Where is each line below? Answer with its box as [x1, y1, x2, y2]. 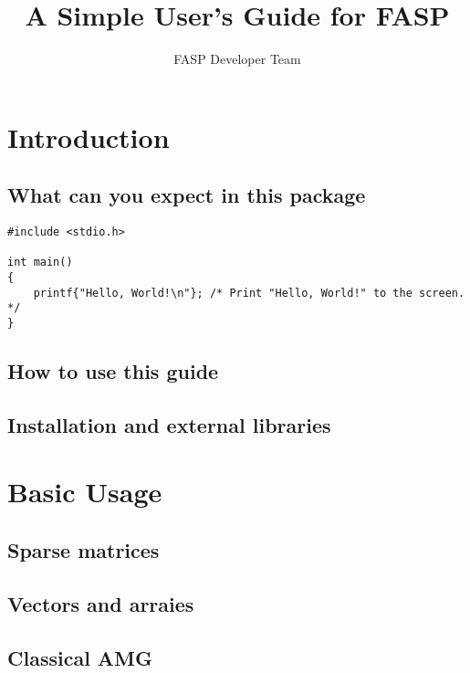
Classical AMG [7, 643, 153, 671]
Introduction [7, 118, 170, 155]
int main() [7, 256, 73, 269]
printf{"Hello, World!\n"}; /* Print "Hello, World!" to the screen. [33, 286, 465, 300]
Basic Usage [7, 473, 162, 510]
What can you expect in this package [7, 181, 366, 209]
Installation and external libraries [7, 410, 331, 438]
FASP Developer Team [173, 49, 301, 68]
